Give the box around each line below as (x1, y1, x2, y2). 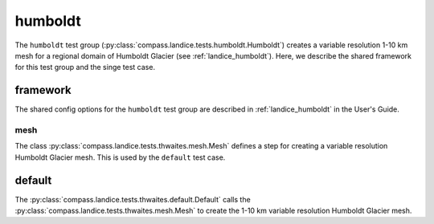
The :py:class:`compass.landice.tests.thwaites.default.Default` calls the (14, 194, 251, 204)
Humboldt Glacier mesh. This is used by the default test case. (14, 153, 226, 162)
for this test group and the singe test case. (14, 63, 156, 72)
